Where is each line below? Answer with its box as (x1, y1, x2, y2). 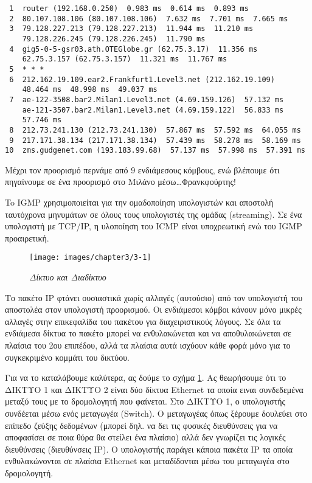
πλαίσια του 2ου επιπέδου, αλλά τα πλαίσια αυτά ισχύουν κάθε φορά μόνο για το (5, 339, 291, 352)
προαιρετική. (5, 231, 49, 244)
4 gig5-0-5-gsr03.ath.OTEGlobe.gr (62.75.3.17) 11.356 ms (9, 44, 258, 54)
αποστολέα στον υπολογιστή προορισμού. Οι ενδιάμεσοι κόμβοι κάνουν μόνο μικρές (5, 303, 302, 316)
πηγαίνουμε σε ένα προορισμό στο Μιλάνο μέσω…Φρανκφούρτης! (5, 175, 236, 188)
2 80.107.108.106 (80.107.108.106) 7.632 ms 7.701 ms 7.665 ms (9, 14, 288, 23)
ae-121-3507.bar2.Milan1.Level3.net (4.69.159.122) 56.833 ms (22, 105, 284, 114)
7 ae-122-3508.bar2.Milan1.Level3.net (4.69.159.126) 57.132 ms (9, 95, 284, 104)
